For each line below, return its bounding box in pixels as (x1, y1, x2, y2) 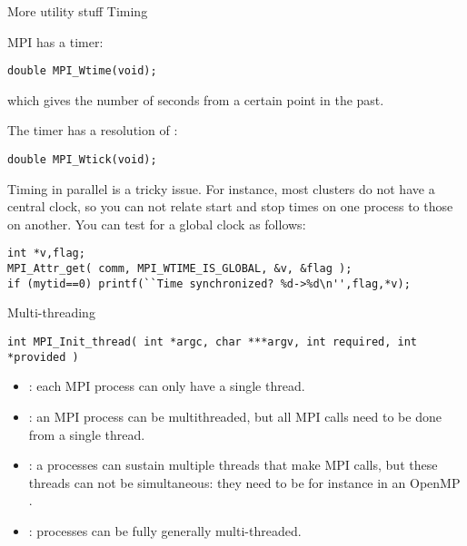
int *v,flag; (7, 247, 85, 260)
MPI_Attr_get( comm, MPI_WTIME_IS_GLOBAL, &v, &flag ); (7, 262, 353, 276)
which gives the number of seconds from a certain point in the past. (7, 90, 384, 109)
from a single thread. (28, 424, 145, 444)
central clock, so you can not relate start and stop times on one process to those (7, 197, 453, 216)
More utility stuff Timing (7, 2, 148, 20)
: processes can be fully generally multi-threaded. (28, 521, 302, 540)
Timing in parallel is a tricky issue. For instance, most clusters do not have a (7, 179, 435, 198)
